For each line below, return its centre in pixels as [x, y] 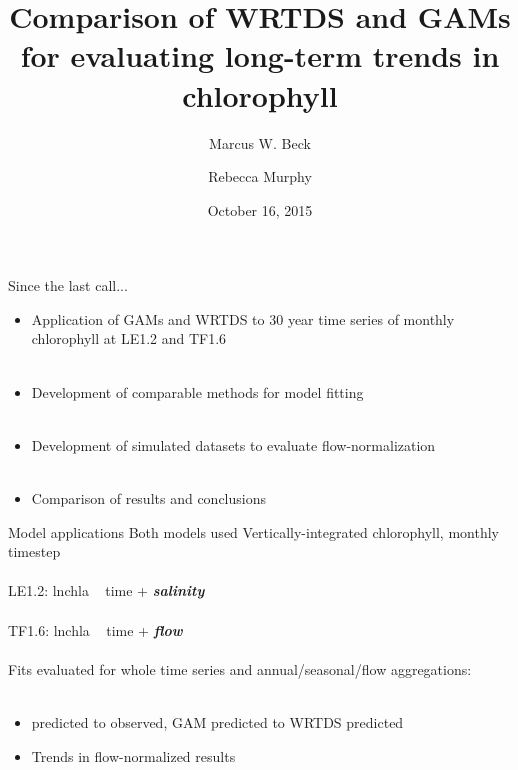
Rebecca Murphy [260, 176]
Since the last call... [68, 285]
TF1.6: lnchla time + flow [95, 629]
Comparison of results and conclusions [148, 498]
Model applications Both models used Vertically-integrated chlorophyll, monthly [253, 531]
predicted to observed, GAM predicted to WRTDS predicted [217, 721]
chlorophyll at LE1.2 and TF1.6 [129, 338]
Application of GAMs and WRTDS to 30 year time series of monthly [243, 318]
